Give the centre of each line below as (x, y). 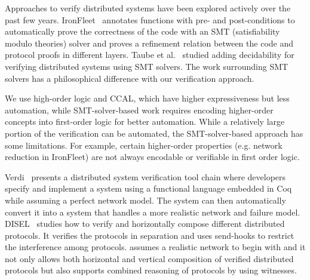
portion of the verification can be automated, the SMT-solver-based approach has (154, 133)
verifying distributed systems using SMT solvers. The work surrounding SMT (147, 66)
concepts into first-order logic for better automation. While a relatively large (145, 121)
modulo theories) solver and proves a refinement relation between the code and (149, 43)
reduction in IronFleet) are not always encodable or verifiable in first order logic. (152, 157)
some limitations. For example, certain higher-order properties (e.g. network (144, 145)
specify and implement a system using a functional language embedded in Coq (148, 188)
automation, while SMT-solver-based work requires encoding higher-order (139, 110)
